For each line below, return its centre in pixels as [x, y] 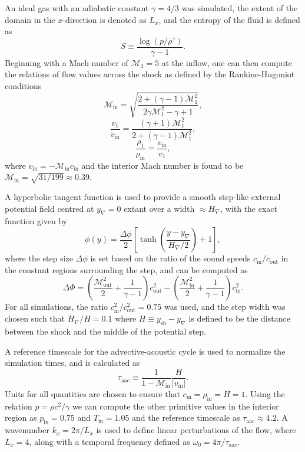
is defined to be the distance [239, 318]
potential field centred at [49, 208]
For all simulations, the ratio [57, 307]
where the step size [39, 258]
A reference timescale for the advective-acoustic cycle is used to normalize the [145, 351]
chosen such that [35, 318]
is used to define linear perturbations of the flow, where [196, 430]
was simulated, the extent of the [240, 8]
